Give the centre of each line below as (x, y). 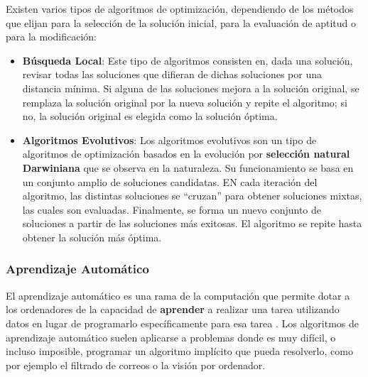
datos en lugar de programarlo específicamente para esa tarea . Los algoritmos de (183, 323)
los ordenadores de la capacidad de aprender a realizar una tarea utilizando (173, 309)
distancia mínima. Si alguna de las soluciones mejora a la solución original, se (191, 88)
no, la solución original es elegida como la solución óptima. (150, 116)
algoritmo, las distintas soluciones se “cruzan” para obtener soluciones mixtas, (192, 196)
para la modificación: (52, 37)
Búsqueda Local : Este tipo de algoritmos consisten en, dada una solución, (188, 60)
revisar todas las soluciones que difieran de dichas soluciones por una (172, 74)
